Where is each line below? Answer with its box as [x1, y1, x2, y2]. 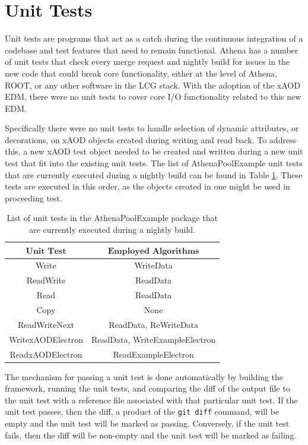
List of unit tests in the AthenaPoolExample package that [7, 212, 218, 224]
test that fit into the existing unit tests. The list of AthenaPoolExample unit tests [5, 157, 303, 169]
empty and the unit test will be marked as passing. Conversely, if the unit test [5, 417, 290, 430]
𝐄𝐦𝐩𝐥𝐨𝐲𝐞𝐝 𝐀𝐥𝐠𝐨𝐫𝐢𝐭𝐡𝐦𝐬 [107, 247, 199, 255]
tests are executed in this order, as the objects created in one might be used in [5, 180, 290, 192]
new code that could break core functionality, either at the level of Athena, [5, 67, 277, 79]
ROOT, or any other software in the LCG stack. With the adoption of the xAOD [5, 78, 300, 91]
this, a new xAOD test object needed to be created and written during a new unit [5, 145, 303, 157]
